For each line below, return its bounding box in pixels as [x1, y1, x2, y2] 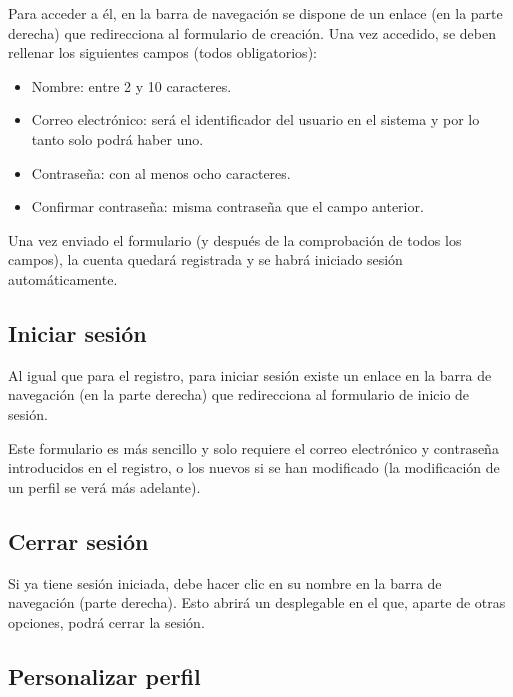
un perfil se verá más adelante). [8, 476, 201, 497]
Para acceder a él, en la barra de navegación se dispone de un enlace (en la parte [8, 3, 503, 23]
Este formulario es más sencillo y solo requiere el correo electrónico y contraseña [8, 437, 499, 458]
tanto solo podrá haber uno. [31, 128, 204, 149]
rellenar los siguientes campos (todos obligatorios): [8, 42, 317, 63]
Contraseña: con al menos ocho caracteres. [31, 162, 291, 183]
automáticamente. [8, 268, 118, 289]
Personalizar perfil [8, 660, 201, 691]
